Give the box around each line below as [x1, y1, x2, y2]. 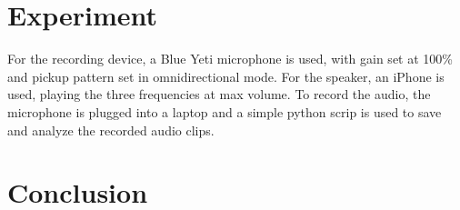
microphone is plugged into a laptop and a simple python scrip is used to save [7, 102, 442, 121]
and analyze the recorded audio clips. [7, 120, 215, 139]
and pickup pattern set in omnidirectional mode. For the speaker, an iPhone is [7, 66, 445, 85]
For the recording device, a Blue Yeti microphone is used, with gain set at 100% [7, 49, 453, 68]
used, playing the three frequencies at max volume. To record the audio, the [7, 85, 431, 104]
